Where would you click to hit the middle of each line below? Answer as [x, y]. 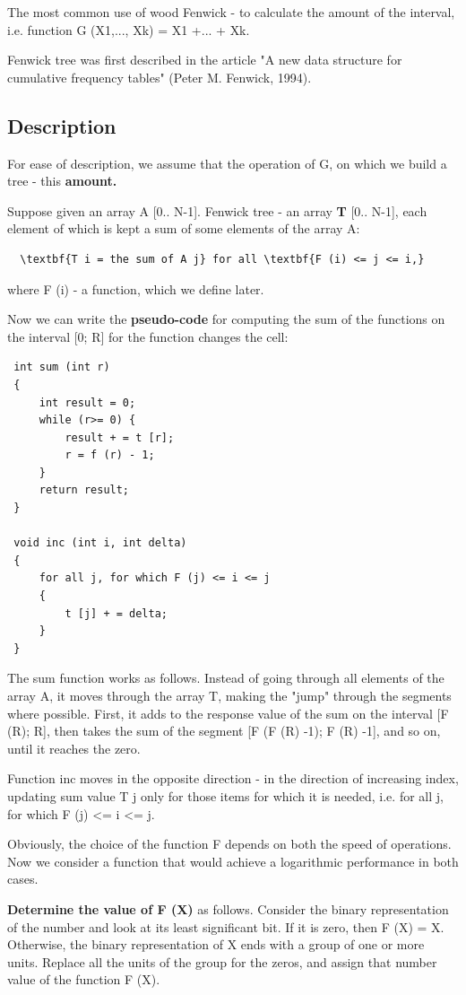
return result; [84, 490]
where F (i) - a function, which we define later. [136, 288]
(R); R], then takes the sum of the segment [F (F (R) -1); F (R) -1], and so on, [224, 731]
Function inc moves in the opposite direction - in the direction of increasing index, [233, 778]
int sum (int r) [62, 367]
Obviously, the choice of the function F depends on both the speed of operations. [229, 844]
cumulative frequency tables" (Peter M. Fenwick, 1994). [160, 77]
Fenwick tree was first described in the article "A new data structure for [205, 60]
